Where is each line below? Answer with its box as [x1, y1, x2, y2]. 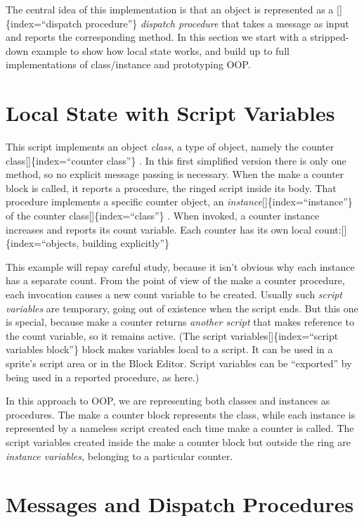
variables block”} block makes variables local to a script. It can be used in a [6, 342, 333, 357]
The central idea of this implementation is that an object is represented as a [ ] [6, 2, 342, 16]
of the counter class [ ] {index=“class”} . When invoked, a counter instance [6, 208, 320, 223]
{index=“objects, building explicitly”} [6, 236, 170, 250]
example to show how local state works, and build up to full [31, 43, 290, 58]
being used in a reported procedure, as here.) [6, 369, 200, 384]
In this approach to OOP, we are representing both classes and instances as [6, 393, 330, 408]
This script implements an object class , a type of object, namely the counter [6, 139, 334, 154]
